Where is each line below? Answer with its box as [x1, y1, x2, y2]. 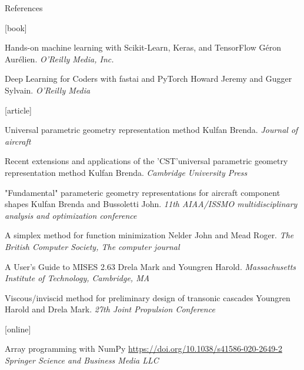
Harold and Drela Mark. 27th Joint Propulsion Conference [5, 303, 215, 315]
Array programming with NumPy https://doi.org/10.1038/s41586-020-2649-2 [5, 342, 282, 355]
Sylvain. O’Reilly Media [5, 84, 91, 96]
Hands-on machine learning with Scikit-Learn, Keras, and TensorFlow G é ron [5, 41, 281, 54]
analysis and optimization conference [5, 209, 137, 221]
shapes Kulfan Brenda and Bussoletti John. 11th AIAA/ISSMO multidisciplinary [5, 198, 298, 210]
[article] [5, 104, 32, 116]
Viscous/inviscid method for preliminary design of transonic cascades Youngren [5, 291, 290, 304]
